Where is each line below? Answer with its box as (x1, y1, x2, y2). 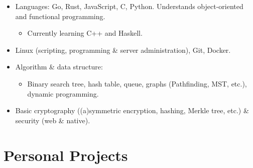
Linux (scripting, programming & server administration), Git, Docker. (15, 44, 231, 55)
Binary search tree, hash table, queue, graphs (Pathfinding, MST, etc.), (27, 78, 247, 89)
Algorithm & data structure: (15, 61, 103, 72)
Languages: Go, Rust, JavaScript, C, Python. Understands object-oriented (15, 1, 243, 11)
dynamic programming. (27, 88, 99, 99)
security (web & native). (15, 115, 90, 125)
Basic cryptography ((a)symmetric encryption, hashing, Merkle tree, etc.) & (15, 105, 249, 116)
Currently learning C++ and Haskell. (27, 28, 143, 38)
